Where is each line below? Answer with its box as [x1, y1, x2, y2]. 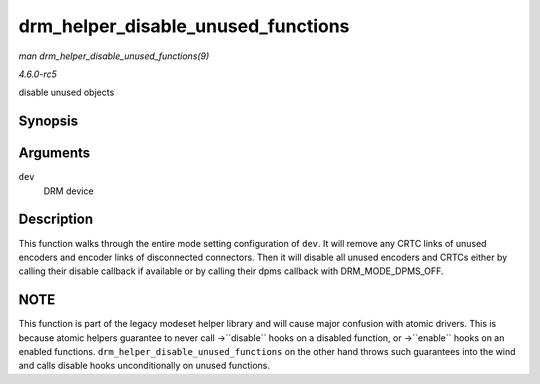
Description [18, 211, 94, 228]
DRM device [43, 185, 94, 197]
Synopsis [18, 113, 79, 130]
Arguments [18, 145, 91, 162]
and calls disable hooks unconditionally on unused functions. [18, 360, 270, 372]
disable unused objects [18, 86, 115, 99]
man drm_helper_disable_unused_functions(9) [18, 50, 210, 62]
